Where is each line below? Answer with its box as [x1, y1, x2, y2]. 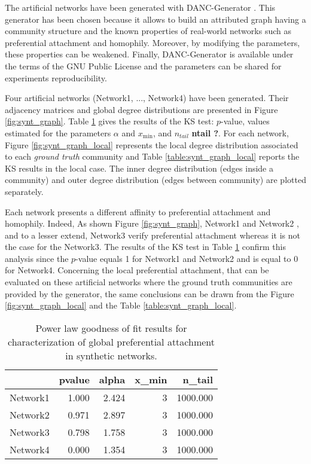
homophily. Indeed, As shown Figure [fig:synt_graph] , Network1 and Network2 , [5, 217, 299, 230]
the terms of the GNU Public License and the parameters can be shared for [5, 59, 282, 72]
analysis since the [5, 252, 69, 264]
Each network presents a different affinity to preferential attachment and [5, 205, 271, 218]
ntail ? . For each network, [191, 126, 289, 139]
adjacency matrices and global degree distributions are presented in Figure [5, 103, 278, 115]
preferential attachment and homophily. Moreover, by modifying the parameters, [5, 36, 300, 48]
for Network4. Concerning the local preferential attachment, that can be [5, 264, 269, 276]
